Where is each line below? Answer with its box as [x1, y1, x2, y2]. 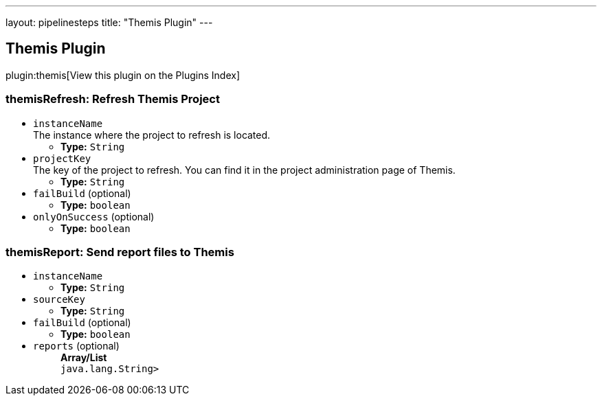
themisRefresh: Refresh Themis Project [5, 92, 220, 106]
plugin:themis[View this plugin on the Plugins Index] [5, 69, 240, 81]
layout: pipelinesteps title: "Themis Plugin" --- [5, 16, 213, 28]
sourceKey [33, 294, 85, 306]
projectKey [33, 152, 91, 164]
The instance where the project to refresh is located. [33, 128, 271, 141]
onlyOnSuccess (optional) [33, 210, 155, 222]
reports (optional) [33, 340, 120, 352]
